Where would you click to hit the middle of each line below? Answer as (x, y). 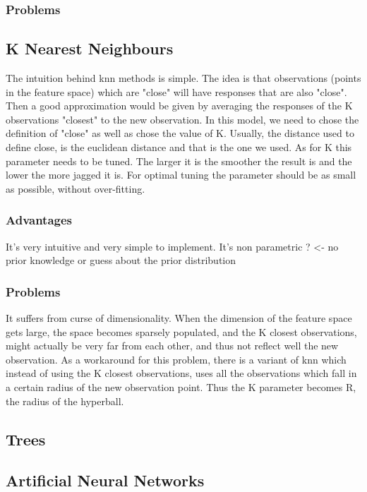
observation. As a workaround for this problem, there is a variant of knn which (176, 359)
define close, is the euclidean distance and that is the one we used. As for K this (179, 147)
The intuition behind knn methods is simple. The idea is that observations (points (183, 78)
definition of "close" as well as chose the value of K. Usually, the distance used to (180, 133)
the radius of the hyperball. (65, 401)
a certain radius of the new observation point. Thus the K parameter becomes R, (181, 386)
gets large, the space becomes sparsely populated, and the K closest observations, (181, 331)
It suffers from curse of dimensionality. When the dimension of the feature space (179, 318)
